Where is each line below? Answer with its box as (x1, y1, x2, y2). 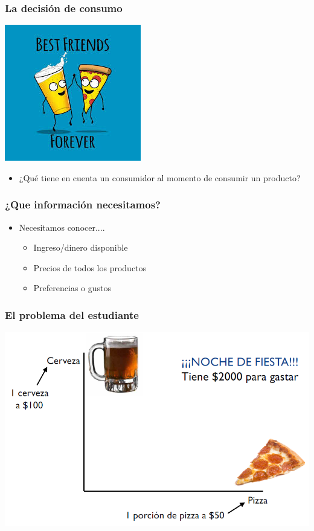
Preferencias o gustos (33, 282, 112, 294)
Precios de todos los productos (33, 261, 147, 274)
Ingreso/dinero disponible (33, 241, 128, 254)
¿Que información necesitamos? (5, 197, 161, 212)
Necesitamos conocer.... (19, 220, 105, 233)
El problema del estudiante (5, 307, 139, 322)
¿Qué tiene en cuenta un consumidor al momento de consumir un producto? (19, 171, 301, 184)
